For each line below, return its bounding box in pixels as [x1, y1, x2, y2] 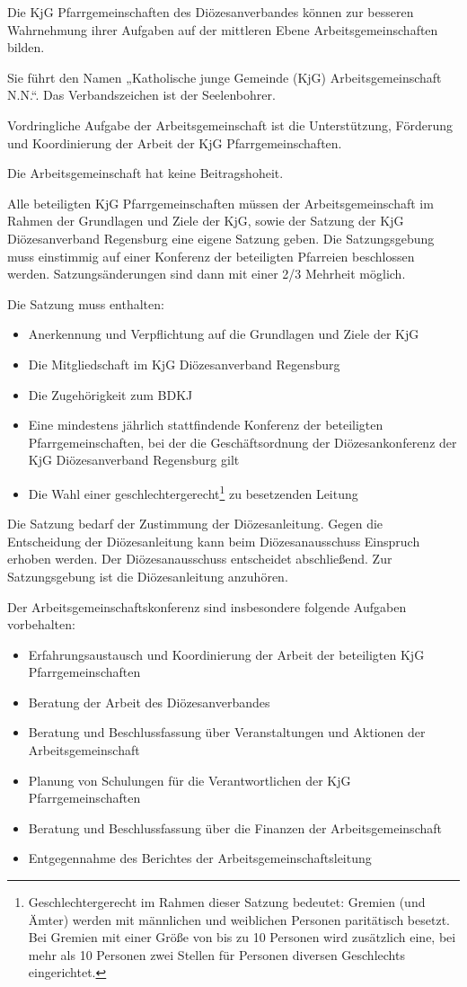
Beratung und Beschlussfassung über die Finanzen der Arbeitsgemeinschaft [28, 818, 442, 837]
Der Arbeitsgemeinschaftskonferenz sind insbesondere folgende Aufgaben [7, 597, 407, 616]
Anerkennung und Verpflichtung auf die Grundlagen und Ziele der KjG [28, 325, 419, 343]
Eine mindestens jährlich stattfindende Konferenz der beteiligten [28, 415, 383, 434]
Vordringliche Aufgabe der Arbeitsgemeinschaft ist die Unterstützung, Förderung [7, 115, 453, 134]
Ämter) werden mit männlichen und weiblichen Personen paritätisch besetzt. [28, 910, 450, 929]
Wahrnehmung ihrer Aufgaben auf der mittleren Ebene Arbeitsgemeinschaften [7, 20, 438, 39]
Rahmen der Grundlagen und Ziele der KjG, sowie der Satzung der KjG [7, 211, 404, 230]
